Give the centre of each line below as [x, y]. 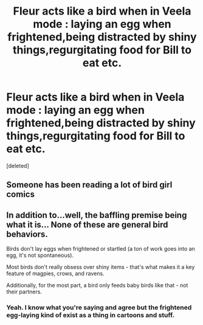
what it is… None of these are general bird [87, 224]
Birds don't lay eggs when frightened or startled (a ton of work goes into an [101, 249]
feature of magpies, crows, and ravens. [55, 274]
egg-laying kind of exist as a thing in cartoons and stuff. [91, 315]
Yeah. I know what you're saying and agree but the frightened [99, 307]
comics [21, 194]
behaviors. [27, 234]
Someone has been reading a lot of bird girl [89, 185]
